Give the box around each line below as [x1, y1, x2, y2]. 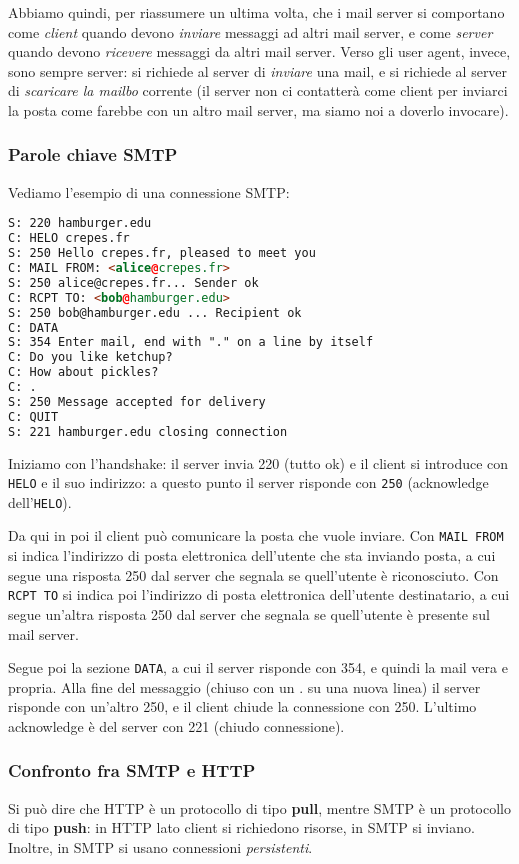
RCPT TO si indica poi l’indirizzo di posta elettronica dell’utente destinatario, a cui [8, 584, 510, 605]
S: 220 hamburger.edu [8, 216, 152, 231]
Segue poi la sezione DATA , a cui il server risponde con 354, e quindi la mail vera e [8, 657, 508, 678]
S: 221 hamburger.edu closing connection [8, 424, 288, 439]
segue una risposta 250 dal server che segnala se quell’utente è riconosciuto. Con [8, 564, 499, 585]
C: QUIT [8, 409, 59, 424]
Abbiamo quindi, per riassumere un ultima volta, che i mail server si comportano [8, 2, 505, 22]
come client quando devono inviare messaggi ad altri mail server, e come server [8, 21, 493, 42]
